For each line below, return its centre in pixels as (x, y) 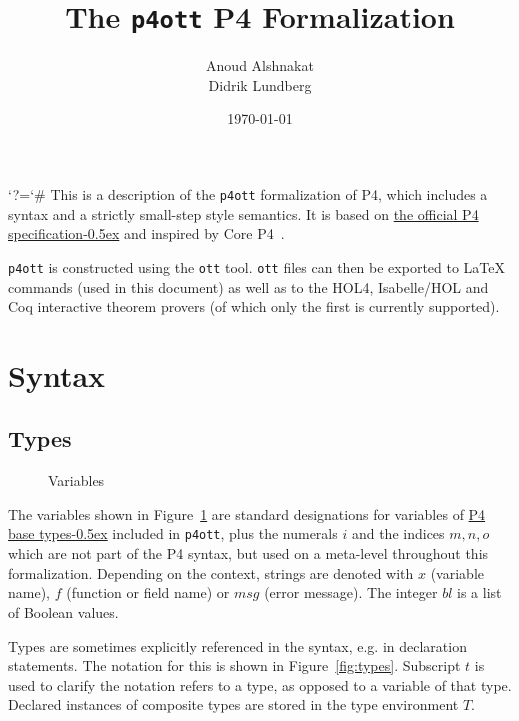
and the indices (398, 533)
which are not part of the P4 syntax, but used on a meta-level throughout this (248, 553)
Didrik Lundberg (260, 84)
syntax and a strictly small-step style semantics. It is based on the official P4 (243, 213)
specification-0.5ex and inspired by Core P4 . (146, 233)
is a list (479, 592)
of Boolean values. (63, 611)
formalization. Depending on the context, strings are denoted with (211, 572)
